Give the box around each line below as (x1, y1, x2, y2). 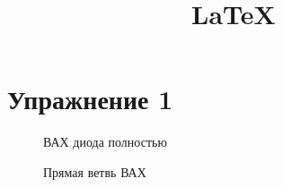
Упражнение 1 (7, 81, 173, 117)
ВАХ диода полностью (43, 132, 167, 151)
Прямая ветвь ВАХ (43, 162, 146, 181)
